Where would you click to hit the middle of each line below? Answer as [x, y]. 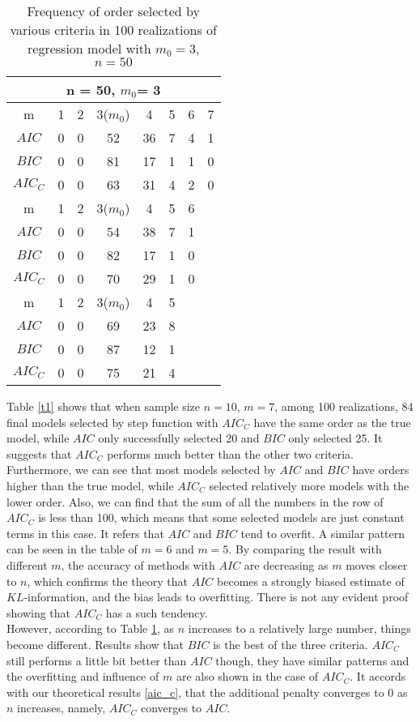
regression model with [89, 48]
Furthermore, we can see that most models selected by [141, 470]
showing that [39, 612]
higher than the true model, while [90, 485]
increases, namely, [62, 708]
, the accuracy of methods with [138, 564]
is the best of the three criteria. [291, 644]
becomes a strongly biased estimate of [311, 581]
